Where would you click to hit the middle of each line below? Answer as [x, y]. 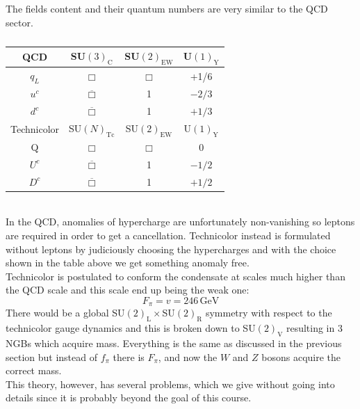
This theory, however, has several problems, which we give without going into [170, 384]
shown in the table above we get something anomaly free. [128, 263]
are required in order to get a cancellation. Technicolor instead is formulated [168, 235]
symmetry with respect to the [269, 313]
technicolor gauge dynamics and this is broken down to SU [131, 328]
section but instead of [51, 356]
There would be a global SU [65, 313]
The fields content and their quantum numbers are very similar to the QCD [167, 8]
